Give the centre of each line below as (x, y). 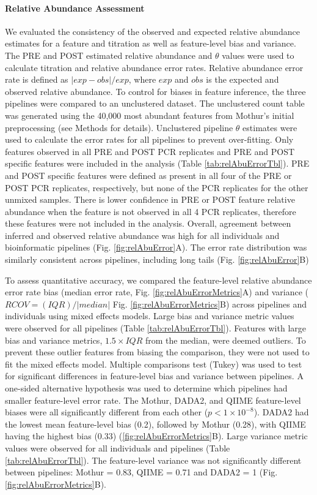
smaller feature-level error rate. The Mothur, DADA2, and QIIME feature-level (153, 400)
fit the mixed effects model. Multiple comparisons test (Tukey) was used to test (154, 364)
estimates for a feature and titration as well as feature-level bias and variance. (151, 43)
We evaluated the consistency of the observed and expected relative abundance (152, 31)
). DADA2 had (281, 412)
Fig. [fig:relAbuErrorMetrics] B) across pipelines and (210, 304)
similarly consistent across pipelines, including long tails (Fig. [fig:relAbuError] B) (157, 259)
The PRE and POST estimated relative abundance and (109, 55)
